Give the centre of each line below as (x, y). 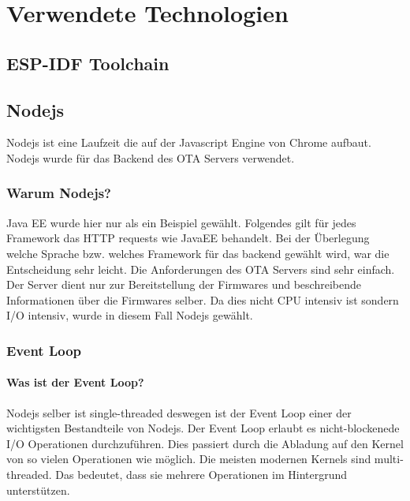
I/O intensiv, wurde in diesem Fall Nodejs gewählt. (130, 315)
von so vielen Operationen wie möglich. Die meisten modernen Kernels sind (189, 459)
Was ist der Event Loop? (75, 382)
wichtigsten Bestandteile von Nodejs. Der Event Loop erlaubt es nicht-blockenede (203, 428)
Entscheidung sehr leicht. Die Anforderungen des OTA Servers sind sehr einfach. (201, 269)
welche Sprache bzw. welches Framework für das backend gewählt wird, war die (198, 253)
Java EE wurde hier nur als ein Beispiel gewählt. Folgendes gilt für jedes (181, 222)
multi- (389, 459)
